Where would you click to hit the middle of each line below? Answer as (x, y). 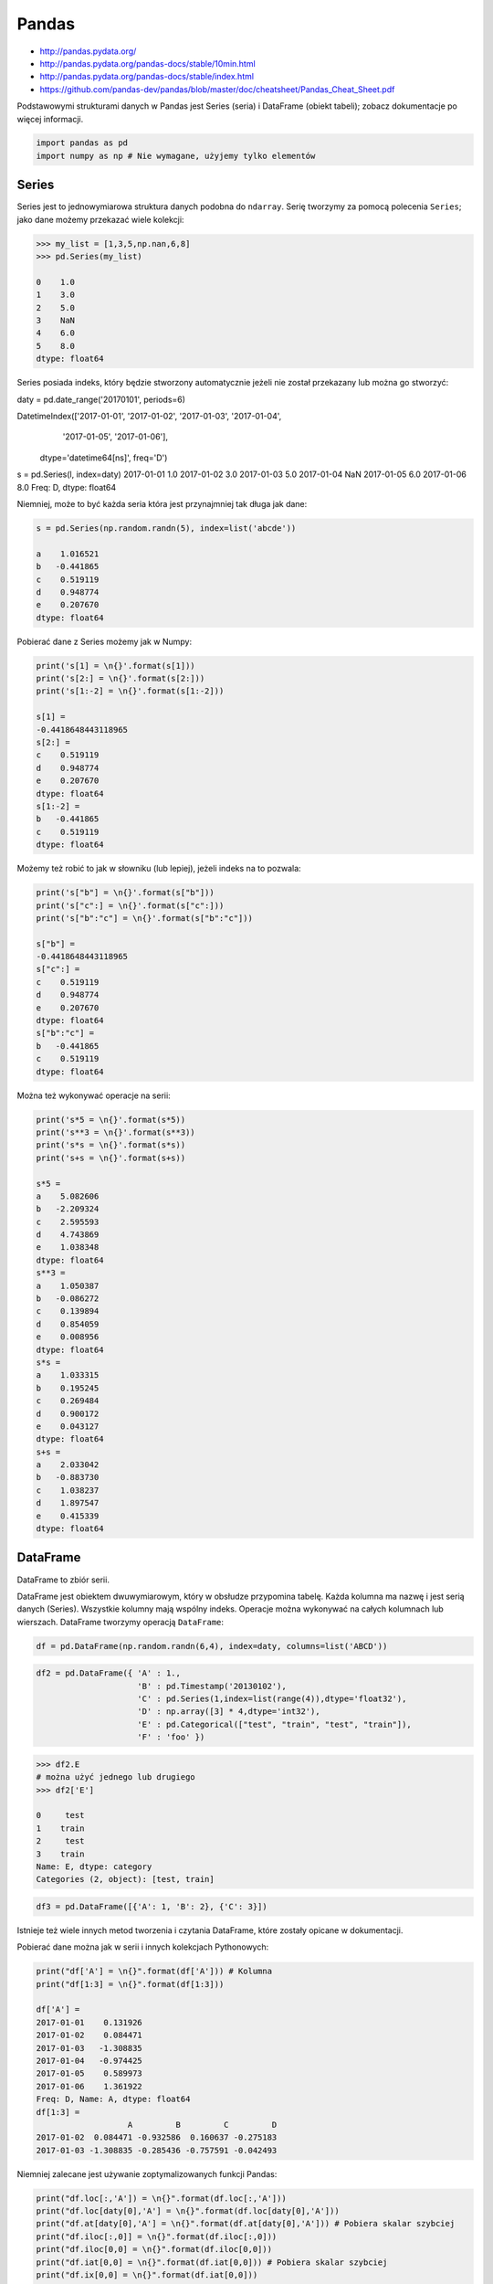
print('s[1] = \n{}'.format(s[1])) (115, 666)
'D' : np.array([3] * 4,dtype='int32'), (229, 1712)
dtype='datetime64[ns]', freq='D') (104, 458)
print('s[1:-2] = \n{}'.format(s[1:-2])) (130, 691)
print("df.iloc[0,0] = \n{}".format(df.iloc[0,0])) (154, 2249)
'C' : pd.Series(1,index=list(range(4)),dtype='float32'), (272, 1699)
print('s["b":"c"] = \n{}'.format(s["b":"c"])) (144, 918)
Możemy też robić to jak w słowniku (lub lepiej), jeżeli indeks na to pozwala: (159, 869)
